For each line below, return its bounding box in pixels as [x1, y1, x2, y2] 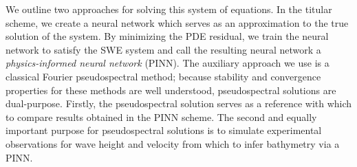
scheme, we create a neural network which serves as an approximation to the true [6, 15, 349, 30]
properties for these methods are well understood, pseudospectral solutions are [6, 82, 336, 97]
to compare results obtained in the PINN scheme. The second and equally [6, 109, 317, 124]
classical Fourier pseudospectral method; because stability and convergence [6, 69, 321, 83]
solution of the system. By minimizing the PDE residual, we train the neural [6, 29, 329, 43]
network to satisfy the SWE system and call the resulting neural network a [6, 42, 321, 56]
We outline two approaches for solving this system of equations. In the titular [6, 2, 332, 16]
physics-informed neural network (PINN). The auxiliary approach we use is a [6, 56, 329, 70]
